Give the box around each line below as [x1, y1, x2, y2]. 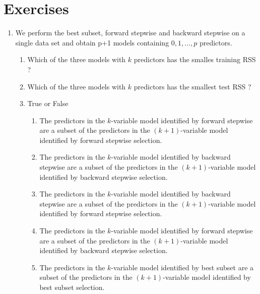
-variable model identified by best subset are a [111, 262, 254, 272]
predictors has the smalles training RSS [134, 54, 256, 65]
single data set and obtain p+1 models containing [15, 37, 169, 47]
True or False [27, 98, 69, 109]
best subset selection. [39, 282, 105, 292]
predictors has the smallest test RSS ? [134, 81, 251, 91]
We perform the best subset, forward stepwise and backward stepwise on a [15, 27, 245, 38]
